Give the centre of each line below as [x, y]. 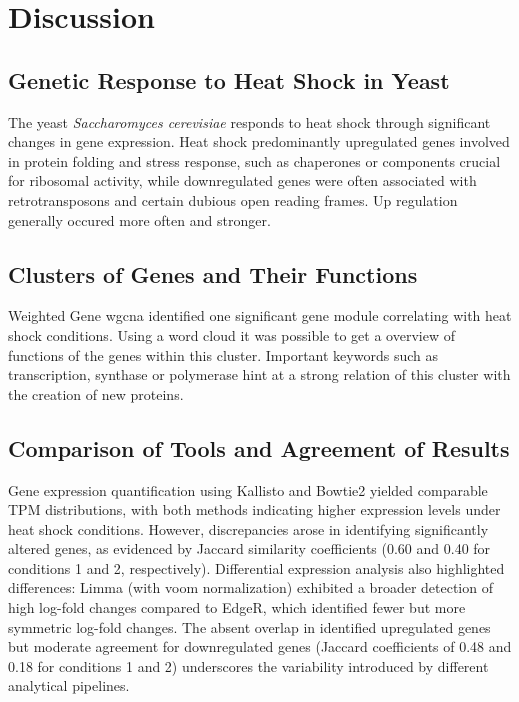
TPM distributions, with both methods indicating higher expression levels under [254, 509]
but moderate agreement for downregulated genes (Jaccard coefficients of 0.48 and [260, 646]
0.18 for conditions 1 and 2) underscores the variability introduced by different [248, 665]
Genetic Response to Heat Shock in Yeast [229, 79]
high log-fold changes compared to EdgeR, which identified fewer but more [237, 607]
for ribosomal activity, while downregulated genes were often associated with [242, 180]
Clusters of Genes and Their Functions [213, 273]
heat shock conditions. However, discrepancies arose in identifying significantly [248, 528]
